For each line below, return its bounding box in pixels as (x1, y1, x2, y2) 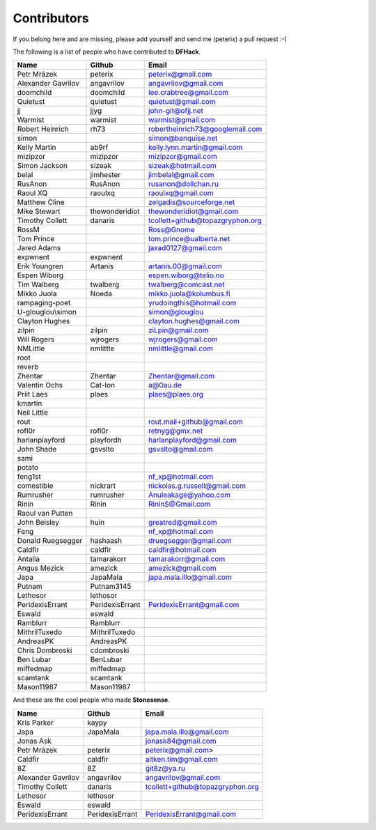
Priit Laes (17, 390, 48, 399)
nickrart (90, 481, 116, 491)
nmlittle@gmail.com (148, 344, 214, 353)
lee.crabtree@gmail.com (148, 88, 229, 98)
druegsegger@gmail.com (148, 536, 232, 546)
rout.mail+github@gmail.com (148, 417, 244, 426)
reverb (17, 362, 39, 372)
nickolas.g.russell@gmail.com (148, 481, 246, 491)
